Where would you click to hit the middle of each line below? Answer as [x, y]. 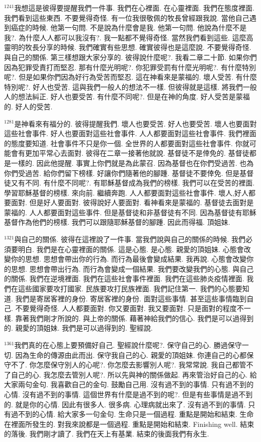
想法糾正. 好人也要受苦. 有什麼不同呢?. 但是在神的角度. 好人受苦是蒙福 [134, 97]
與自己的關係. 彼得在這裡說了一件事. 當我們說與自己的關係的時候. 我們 [130, 239]
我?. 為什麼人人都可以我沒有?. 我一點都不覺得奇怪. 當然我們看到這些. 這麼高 [129, 37]
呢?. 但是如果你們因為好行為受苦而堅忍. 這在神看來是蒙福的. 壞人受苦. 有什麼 [130, 77]
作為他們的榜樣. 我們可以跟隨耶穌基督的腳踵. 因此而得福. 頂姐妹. [124, 222]
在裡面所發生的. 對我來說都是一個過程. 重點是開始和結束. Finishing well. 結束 [129, 424]
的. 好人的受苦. [28, 106]
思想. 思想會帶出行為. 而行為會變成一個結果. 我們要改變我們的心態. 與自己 [132, 268]
